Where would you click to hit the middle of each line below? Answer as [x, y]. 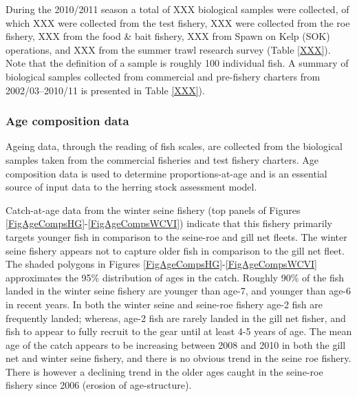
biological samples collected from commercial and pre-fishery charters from [163, 76]
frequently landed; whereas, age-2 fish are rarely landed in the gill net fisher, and [176, 318]
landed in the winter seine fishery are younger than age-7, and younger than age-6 [178, 291]
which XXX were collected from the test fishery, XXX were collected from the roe [178, 22]
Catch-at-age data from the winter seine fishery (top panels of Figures [153, 210]
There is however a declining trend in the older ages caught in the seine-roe [164, 371]
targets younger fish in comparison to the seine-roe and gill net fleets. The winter [176, 236]
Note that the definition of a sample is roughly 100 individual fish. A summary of [177, 63]
